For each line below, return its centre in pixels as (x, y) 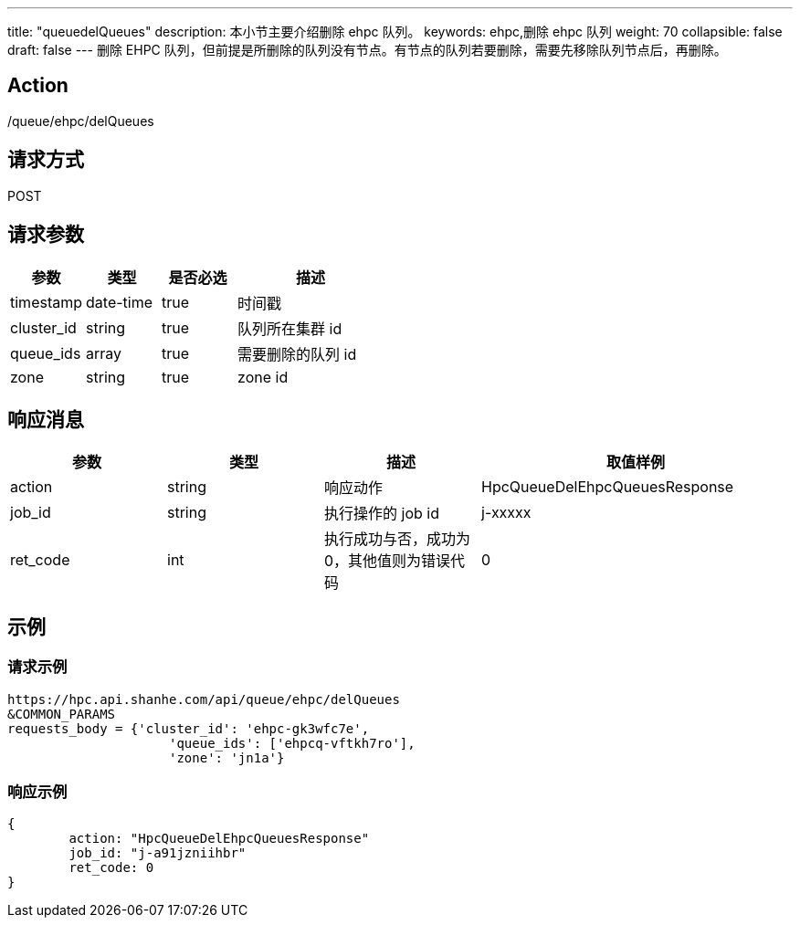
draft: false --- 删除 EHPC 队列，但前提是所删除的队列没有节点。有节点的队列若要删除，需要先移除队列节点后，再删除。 (367, 50)
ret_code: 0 (111, 868)
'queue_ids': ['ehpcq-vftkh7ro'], (292, 743)
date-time (120, 302)
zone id (263, 377)
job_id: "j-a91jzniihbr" (158, 853)
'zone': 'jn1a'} (227, 757)
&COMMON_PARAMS (62, 714)
